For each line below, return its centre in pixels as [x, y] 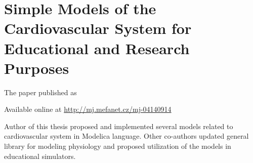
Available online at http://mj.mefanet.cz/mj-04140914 [88, 109]
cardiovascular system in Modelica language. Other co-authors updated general [126, 136]
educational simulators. [40, 156]
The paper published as [40, 92]
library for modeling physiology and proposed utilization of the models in [118, 146]
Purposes [37, 68]
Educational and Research [97, 48]
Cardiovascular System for [98, 28]
